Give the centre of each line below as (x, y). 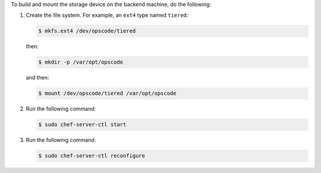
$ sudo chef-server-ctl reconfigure (92, 156)
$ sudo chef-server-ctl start (82, 125)
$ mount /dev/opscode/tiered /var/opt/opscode (107, 93)
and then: (37, 78)
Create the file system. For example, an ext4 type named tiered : (107, 15)
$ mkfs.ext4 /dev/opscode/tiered (87, 31)
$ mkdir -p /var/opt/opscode (81, 62)
